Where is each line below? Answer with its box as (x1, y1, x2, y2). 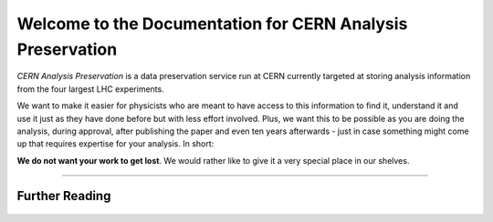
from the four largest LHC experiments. (16, 83, 164, 95)
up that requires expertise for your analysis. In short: (16, 138, 215, 149)
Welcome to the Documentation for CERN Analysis (16, 14, 408, 34)
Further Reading (16, 187, 111, 204)
